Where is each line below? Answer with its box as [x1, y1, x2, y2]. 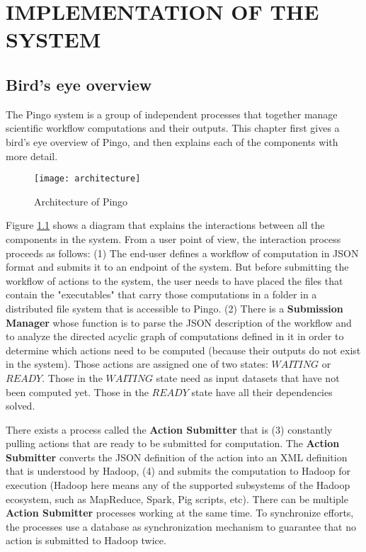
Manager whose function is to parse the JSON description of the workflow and [6, 315, 352, 329]
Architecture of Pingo [34, 193, 128, 208]
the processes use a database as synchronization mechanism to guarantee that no [6, 519, 356, 534]
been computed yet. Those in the [6, 384, 149, 399]
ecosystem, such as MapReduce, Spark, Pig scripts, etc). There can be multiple [6, 491, 348, 506]
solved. [6, 398, 35, 413]
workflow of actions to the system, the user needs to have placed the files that [6, 273, 343, 288]
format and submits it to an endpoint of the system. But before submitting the [6, 259, 349, 274]
